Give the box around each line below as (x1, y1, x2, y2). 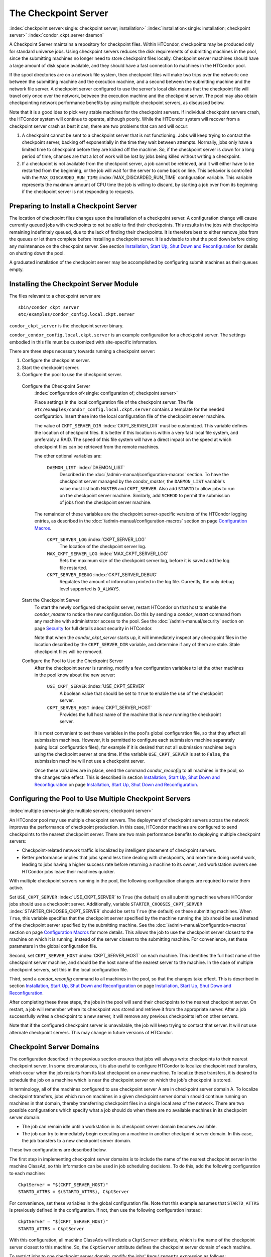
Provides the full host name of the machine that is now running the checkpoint (59, 711, 221, 717)
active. (9, 885, 24, 891)
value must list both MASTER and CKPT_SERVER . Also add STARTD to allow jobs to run (59, 485, 235, 491)
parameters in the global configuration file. (9, 943, 98, 949)
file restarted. (59, 565, 87, 571)
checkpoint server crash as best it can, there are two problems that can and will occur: (9, 123, 189, 129)
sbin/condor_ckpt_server (18, 305, 79, 310)
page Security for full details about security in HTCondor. (34, 625, 153, 631)
